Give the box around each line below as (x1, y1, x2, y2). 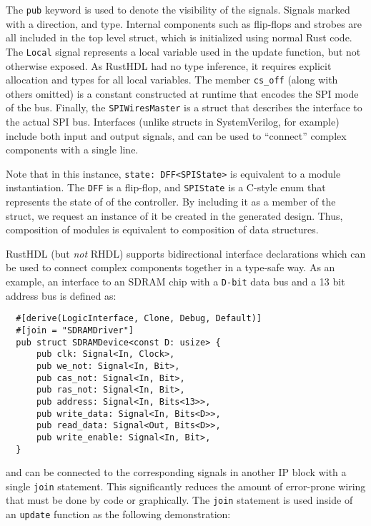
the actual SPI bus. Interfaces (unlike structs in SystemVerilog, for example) (6, 114, 340, 128)
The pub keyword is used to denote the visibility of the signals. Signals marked (6, 2, 350, 16)
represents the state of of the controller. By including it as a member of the (6, 194, 336, 209)
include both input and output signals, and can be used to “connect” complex (6, 128, 347, 143)
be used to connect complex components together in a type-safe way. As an (6, 260, 335, 275)
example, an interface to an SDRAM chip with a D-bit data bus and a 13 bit (6, 274, 345, 289)
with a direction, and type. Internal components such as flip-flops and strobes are (6, 16, 362, 31)
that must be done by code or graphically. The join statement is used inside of (6, 492, 353, 507)
